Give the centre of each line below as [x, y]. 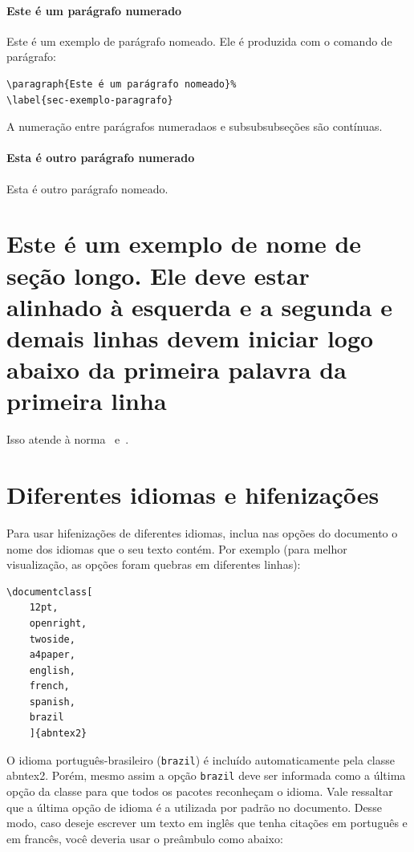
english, [52, 670]
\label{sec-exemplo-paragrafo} [90, 100]
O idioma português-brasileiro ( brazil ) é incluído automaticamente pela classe [201, 759]
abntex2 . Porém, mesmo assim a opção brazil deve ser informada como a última [206, 775]
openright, [58, 623]
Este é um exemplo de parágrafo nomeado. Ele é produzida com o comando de [199, 41]
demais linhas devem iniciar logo [190, 337]
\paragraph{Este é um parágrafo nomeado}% [122, 84]
